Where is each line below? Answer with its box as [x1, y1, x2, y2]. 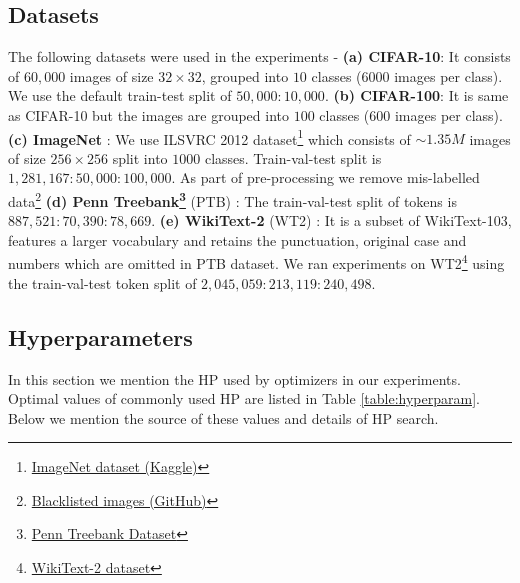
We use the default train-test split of [8, 85, 232, 106]
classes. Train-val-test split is [204, 147, 382, 168]
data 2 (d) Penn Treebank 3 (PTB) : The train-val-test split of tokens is [8, 188, 457, 211]
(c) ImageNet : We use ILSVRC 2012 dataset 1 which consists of [8, 125, 411, 149]
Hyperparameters [8, 321, 193, 352]
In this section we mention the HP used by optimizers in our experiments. [8, 368, 461, 389]
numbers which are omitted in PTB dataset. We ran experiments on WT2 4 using [8, 250, 505, 274]
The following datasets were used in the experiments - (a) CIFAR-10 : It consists [8, 46, 511, 67]
